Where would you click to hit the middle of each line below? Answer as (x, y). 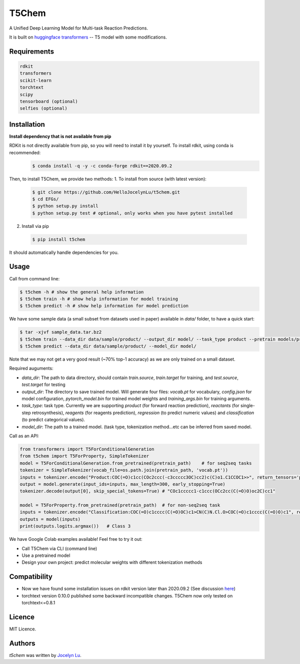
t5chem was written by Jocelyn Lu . (45, 655)
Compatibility (31, 577)
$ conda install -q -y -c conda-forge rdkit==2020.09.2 (102, 166)
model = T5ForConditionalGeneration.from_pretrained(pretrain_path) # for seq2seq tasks (136, 463)
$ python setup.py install (65, 206)
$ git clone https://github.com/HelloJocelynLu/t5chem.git (106, 192)
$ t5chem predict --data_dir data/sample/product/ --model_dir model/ (108, 346)
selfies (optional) (43, 108)
